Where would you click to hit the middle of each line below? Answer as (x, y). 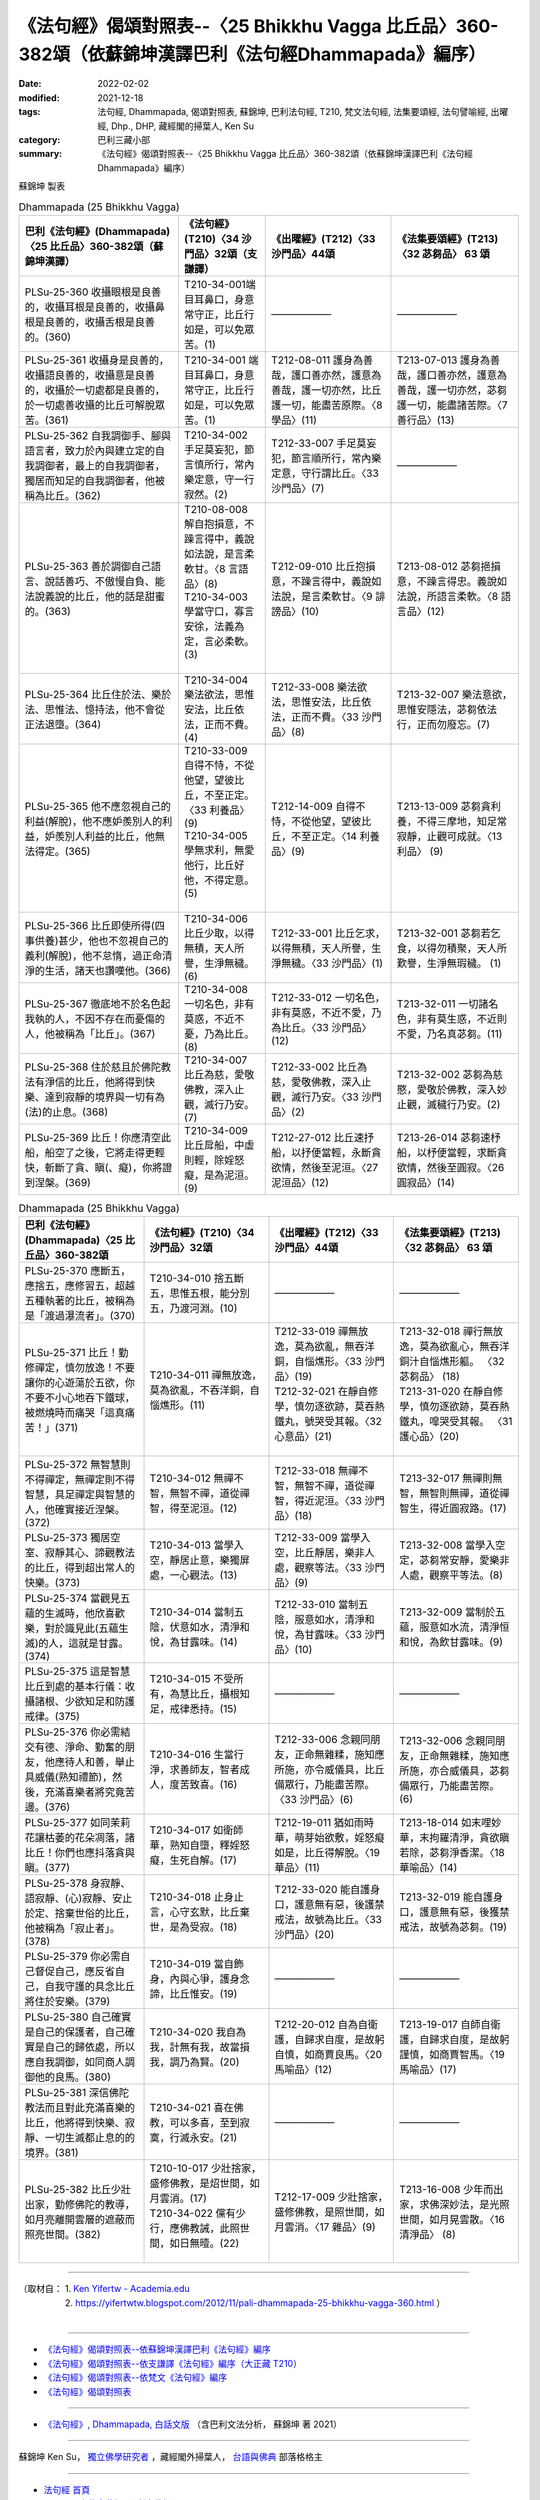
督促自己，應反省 (74, 1972)
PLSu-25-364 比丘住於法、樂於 (98, 694)
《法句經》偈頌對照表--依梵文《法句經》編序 (135, 2377)
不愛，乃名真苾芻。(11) (449, 1033)
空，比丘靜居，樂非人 (324, 1553)
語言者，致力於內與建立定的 (89, 450)
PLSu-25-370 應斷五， (77, 1271)
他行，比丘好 (214, 865)
